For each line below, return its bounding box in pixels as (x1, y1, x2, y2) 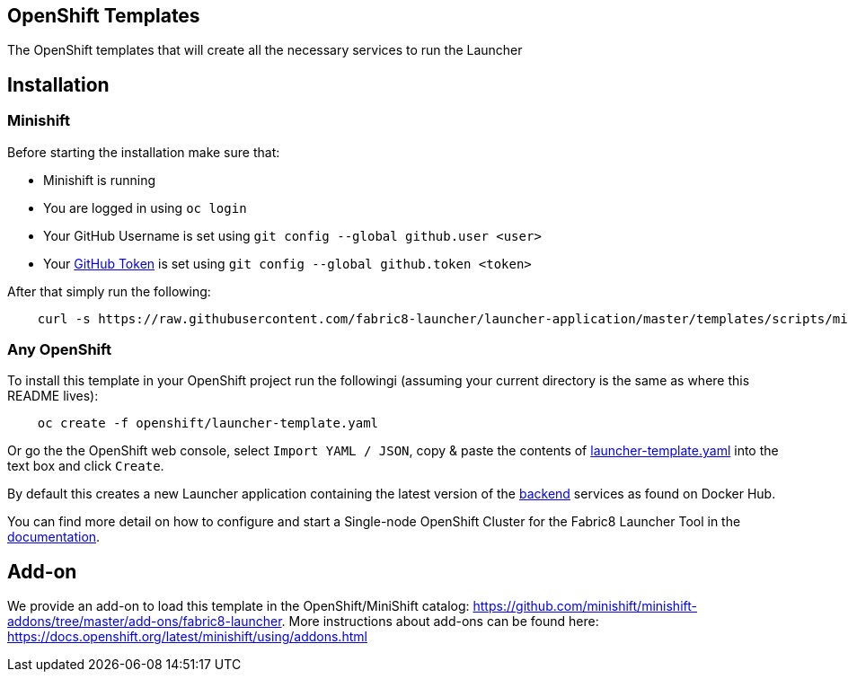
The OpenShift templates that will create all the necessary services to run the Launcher (7, 42, 523, 58)
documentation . (7, 529, 101, 545)
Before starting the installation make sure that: (7, 144, 280, 160)
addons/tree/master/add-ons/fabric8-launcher (7, 613, 282, 630)
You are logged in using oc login (43, 199, 247, 216)
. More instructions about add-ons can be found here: (281, 613, 599, 630)
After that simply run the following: (7, 283, 211, 299)
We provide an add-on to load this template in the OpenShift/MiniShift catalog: (7, 598, 470, 614)
